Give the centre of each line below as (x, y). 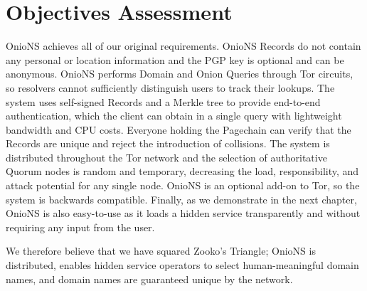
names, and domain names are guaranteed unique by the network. (149, 279)
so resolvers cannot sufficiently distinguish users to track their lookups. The (170, 87)
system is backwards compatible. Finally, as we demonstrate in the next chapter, (181, 199)
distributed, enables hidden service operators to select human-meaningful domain (182, 265)
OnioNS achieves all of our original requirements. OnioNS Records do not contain (183, 46)
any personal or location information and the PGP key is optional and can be (175, 59)
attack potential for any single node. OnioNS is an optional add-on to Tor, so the (183, 185)
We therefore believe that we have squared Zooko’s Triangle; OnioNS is (161, 251)
